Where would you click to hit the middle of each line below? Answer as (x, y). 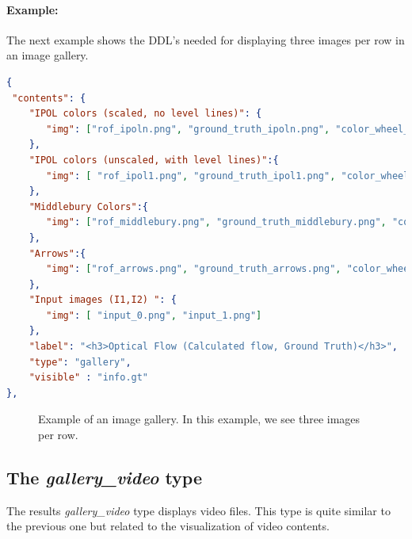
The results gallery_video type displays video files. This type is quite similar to (198, 510)
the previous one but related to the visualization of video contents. (168, 526)
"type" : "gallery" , (80, 362)
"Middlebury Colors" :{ (88, 206)
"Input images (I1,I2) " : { (103, 300)
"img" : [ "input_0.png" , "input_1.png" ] (154, 315)
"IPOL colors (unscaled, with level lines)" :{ (154, 160)
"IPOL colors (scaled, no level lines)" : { (145, 114)
